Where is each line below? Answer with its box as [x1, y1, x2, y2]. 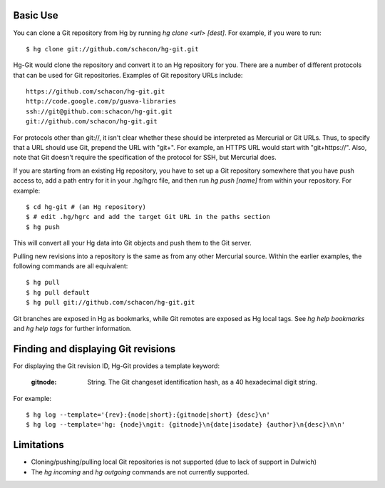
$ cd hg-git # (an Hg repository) [26, 203, 146, 210]
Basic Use [13, 9, 58, 21]
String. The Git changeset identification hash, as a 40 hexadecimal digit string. [87, 378, 317, 387]
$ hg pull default [26, 288, 91, 296]
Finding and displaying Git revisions [13, 342, 176, 355]
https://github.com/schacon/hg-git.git [26, 88, 165, 96]
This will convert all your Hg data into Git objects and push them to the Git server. [13, 239, 252, 248]
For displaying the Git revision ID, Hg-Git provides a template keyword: [13, 361, 220, 370]
